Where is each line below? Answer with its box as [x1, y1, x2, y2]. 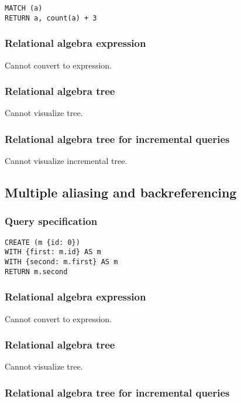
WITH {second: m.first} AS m [5, 258, 118, 267]
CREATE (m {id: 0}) [5, 238, 80, 247]
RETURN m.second [5, 267, 68, 276]
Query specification [5, 214, 98, 228]
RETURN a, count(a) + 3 [5, 13, 97, 22]
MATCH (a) [5, 4, 43, 12]
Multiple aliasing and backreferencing [5, 183, 237, 201]
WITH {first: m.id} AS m [5, 248, 101, 257]
